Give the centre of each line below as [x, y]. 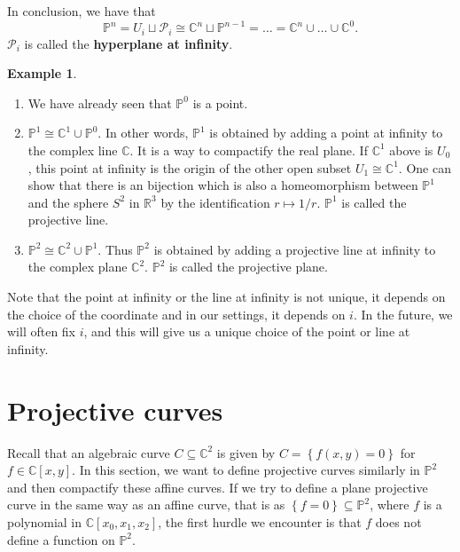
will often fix [42, 331]
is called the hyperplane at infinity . [129, 43]
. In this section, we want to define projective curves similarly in [246, 470]
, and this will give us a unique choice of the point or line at [247, 331]
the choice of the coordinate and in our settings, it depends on [176, 314]
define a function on [61, 539]
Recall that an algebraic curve [89, 452]
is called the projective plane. [248, 267]
